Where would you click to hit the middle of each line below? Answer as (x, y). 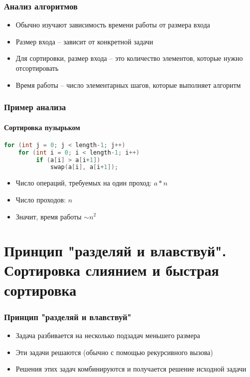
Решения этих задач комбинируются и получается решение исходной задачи (131, 369)
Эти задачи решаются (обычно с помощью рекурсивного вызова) (114, 352)
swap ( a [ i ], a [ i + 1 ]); (84, 167)
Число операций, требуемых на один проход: (84, 183)
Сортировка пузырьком (42, 127)
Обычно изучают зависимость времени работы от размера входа (113, 25)
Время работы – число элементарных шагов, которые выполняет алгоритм (128, 85)
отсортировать (37, 68)
